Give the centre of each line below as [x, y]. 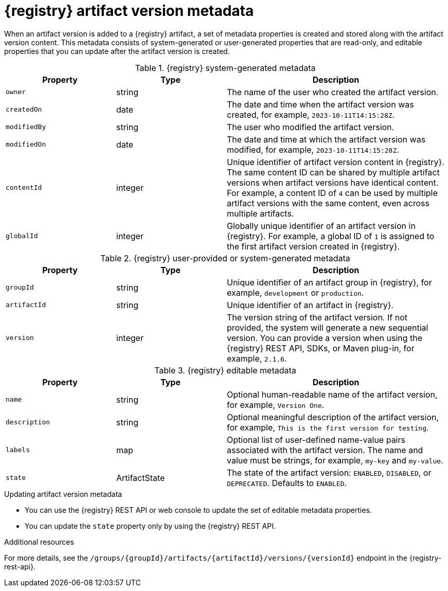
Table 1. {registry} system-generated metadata [225, 68]
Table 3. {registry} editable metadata [225, 370]
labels [18, 450]
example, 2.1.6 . [257, 358]
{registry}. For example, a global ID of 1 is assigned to [331, 236]
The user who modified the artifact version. [311, 127]
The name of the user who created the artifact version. [333, 92]
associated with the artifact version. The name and [325, 450]
